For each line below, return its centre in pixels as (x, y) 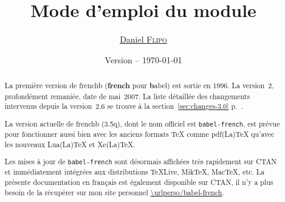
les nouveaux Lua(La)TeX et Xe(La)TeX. (70, 144)
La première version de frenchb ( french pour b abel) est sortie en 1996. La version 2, (139, 86)
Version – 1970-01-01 (143, 59)
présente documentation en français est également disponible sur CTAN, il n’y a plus (139, 182)
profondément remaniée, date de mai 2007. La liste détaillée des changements (127, 96)
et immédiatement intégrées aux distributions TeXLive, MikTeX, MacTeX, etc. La (135, 172)
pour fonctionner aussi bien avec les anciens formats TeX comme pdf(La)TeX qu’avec (139, 134)
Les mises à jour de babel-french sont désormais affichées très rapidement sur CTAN (141, 162)
